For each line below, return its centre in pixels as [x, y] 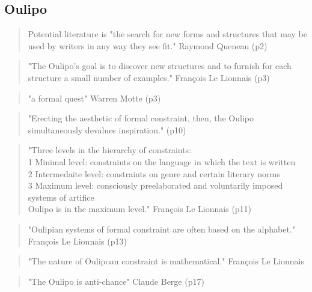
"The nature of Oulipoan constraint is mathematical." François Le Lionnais [166, 261]
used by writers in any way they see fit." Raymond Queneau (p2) [148, 45]
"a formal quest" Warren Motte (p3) [94, 98]
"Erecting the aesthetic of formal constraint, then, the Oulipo [141, 118]
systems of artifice [61, 197]
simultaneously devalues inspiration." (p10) [107, 129]
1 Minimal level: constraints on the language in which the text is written [162, 161]
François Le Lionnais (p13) [77, 241]
